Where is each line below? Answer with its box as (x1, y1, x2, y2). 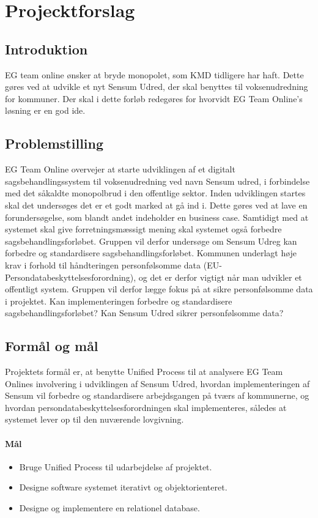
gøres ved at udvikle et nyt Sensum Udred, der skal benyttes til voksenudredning (5, 80, 308, 93)
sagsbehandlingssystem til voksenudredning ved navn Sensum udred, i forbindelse (5, 174, 310, 187)
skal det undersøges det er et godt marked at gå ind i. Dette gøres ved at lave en (5, 198, 308, 211)
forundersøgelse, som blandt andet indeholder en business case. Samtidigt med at (5, 210, 309, 223)
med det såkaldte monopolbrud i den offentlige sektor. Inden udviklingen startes (5, 187, 306, 199)
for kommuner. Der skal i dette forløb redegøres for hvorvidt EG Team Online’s (5, 92, 303, 105)
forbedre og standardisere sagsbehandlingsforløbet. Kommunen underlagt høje (5, 246, 297, 259)
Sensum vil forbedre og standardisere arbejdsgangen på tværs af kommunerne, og (5, 389, 309, 402)
